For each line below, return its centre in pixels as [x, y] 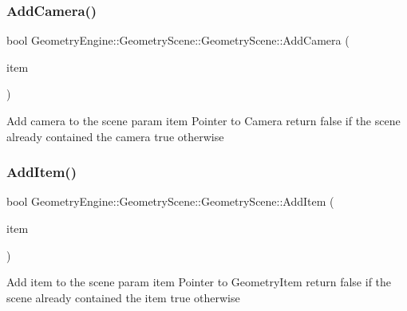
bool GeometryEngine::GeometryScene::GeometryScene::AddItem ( [170, 201]
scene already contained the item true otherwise [123, 297]
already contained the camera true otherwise [115, 136]
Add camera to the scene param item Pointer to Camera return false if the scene [203, 120]
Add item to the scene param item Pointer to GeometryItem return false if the [199, 282]
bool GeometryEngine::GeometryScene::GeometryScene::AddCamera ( [178, 40]
